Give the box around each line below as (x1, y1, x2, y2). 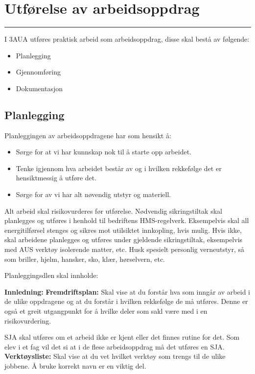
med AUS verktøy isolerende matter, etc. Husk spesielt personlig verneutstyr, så (4, 244, 244, 254)
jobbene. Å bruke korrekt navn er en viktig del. (4, 360, 146, 371)
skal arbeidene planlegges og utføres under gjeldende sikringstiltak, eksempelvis (4, 234, 243, 245)
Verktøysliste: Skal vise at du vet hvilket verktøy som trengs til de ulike (4, 351, 226, 361)
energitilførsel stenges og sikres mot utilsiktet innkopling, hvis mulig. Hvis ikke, (4, 224, 242, 235)
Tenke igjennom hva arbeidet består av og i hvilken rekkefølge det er (16, 163, 222, 173)
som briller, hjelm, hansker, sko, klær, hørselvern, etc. (4, 253, 165, 264)
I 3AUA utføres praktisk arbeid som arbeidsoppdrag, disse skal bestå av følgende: (4, 34, 250, 44)
